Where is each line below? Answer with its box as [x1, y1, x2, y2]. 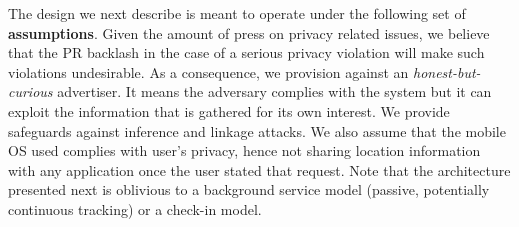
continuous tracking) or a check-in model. [8, 198, 262, 219]
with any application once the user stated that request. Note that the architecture [8, 159, 511, 180]
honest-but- [412, 61, 481, 82]
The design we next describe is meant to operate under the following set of [8, 3, 466, 23]
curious [8, 81, 53, 102]
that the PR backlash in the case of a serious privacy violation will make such [8, 42, 485, 63]
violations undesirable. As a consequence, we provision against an [8, 61, 409, 82]
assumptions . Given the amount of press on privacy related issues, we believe [8, 22, 490, 43]
